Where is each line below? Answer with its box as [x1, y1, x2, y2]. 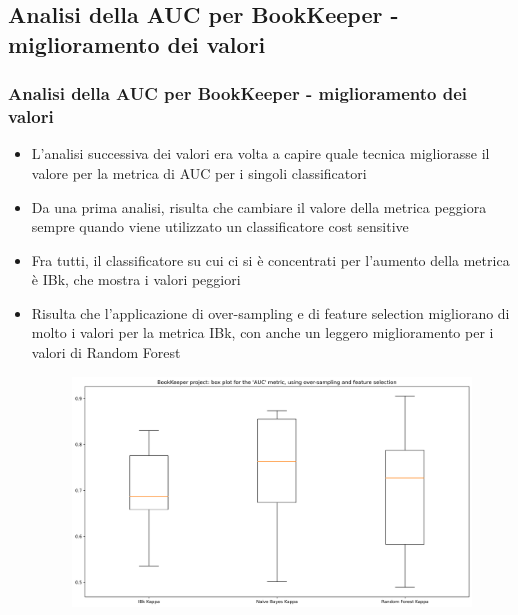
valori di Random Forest [31, 342, 181, 363]
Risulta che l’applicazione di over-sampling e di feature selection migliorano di [31, 302, 510, 323]
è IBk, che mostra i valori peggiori [31, 269, 241, 290]
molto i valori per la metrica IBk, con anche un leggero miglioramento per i [31, 322, 494, 343]
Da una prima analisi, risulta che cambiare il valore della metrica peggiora [31, 196, 487, 217]
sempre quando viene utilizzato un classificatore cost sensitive [31, 216, 409, 237]
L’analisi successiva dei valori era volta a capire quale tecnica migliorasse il [31, 143, 490, 164]
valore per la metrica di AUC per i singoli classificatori [31, 162, 367, 183]
